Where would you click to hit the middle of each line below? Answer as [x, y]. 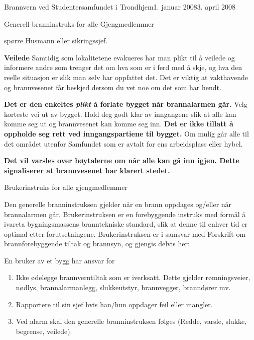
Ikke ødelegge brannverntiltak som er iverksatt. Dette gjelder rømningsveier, [133, 277]
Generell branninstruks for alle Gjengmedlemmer [79, 23]
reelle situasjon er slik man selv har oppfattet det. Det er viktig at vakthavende [126, 77]
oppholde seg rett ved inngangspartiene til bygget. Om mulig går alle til [126, 133]
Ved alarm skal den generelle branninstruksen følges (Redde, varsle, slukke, [131, 321]
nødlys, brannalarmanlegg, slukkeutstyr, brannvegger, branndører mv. [123, 287]
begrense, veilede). [44, 331]
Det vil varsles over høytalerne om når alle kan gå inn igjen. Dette [122, 160]
